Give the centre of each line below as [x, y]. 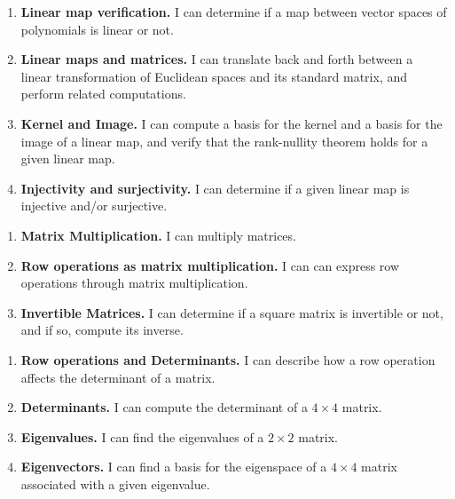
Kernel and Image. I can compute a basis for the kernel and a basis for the [231, 123]
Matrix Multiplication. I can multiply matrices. [158, 235]
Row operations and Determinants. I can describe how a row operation [228, 359]
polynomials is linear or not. [97, 29]
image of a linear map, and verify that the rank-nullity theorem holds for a [224, 141]
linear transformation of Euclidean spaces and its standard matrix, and [214, 76]
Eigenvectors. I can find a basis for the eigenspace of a [174, 467]
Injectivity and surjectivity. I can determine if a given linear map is [215, 188]
